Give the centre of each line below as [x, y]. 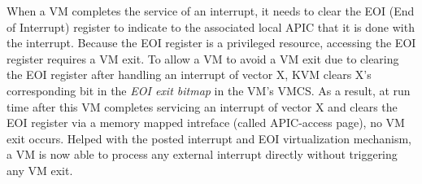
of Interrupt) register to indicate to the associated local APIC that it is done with [211, 26]
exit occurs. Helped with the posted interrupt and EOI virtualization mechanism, [209, 138]
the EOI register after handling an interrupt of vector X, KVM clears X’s [189, 74]
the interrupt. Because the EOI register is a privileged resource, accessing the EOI [211, 43]
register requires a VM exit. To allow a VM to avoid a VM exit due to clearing [203, 58]
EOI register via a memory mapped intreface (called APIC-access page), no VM [206, 123]
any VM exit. [40, 170]
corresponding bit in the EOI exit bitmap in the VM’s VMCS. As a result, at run [209, 90]
